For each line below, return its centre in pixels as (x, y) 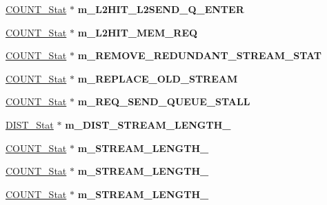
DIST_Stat (30, 124)
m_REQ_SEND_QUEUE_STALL (164, 101)
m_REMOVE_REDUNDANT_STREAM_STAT (200, 55)
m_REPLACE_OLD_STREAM (158, 78)
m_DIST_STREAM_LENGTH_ (148, 124)
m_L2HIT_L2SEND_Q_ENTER (161, 9)
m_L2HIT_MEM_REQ (138, 32)
